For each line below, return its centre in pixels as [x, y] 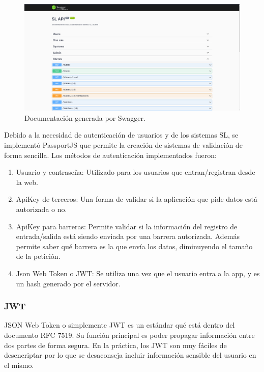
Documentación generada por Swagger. [85, 117]
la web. [27, 182]
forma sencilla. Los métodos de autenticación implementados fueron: [110, 155]
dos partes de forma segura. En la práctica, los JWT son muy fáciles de [115, 345]
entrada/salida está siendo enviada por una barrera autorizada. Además [128, 236]
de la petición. [38, 256]
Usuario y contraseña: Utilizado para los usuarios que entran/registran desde [136, 172]
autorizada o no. [41, 209]
